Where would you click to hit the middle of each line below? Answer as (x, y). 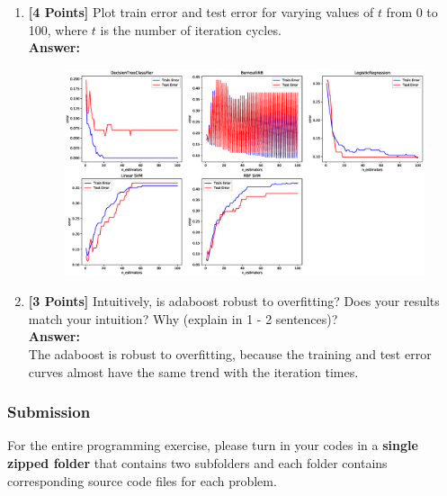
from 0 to (412, 12)
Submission (49, 412)
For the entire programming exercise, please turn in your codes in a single (213, 445)
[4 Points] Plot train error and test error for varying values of (201, 12)
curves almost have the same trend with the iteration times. (193, 371)
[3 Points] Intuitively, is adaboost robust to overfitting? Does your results (234, 301)
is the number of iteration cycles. (191, 29)
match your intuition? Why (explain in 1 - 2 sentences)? (183, 318)
